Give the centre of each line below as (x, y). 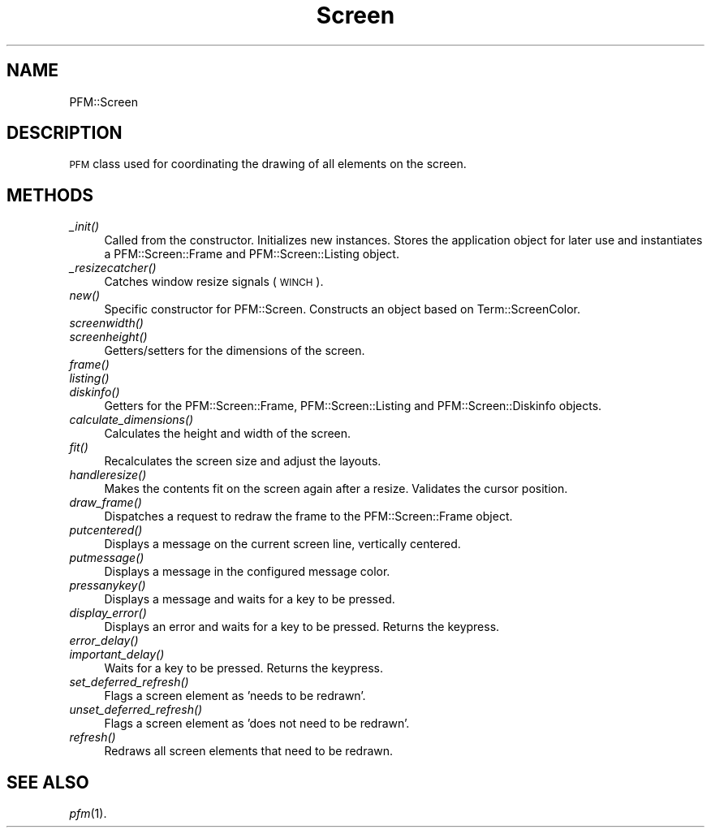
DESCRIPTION (65, 133)
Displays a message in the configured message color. (247, 572)
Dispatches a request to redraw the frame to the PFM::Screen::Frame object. (308, 516)
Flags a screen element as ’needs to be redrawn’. (235, 696)
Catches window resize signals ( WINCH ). (214, 282)
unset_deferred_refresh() (136, 710)
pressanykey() (108, 586)
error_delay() (104, 641)
